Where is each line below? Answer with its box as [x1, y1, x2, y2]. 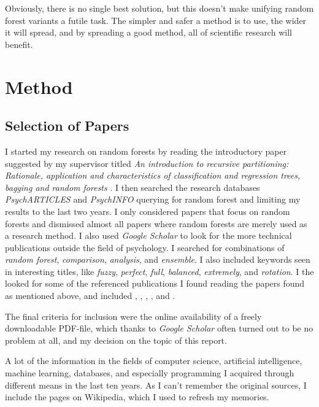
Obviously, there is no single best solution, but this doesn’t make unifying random [5, 2, 314, 14]
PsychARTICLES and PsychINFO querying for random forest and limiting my [5, 193, 301, 206]
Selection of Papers [5, 116, 129, 135]
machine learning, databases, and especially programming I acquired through [5, 366, 294, 379]
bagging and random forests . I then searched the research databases [5, 180, 260, 193]
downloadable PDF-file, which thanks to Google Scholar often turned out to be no [5, 322, 313, 335]
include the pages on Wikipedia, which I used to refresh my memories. [5, 390, 269, 403]
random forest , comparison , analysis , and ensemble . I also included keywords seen [5, 253, 310, 266]
